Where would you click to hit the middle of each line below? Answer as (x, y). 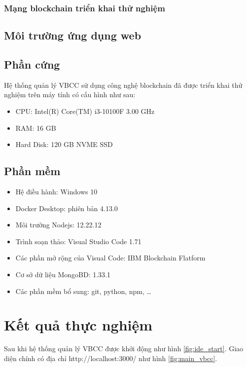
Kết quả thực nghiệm (78, 325)
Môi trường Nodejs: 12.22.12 (58, 225)
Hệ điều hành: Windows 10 (56, 191)
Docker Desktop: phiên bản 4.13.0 (67, 208)
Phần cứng (32, 64)
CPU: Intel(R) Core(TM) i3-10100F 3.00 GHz (85, 111)
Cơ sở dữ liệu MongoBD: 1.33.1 (63, 274)
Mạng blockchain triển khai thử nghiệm (85, 8)
